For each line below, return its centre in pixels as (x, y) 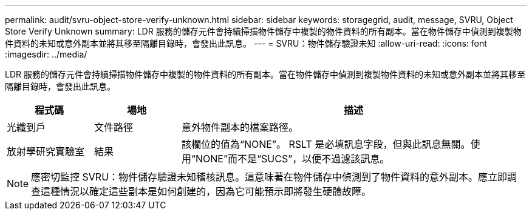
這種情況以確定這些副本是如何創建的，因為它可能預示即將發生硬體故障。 (206, 191)
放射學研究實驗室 (46, 151)
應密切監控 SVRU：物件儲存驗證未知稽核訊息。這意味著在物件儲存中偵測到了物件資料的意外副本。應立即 (269, 177)
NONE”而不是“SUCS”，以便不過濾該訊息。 (293, 159)
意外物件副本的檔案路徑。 (240, 127)
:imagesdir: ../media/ (46, 54)
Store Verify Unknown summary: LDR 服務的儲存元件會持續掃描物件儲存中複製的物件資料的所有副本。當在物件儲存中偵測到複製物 (263, 31)
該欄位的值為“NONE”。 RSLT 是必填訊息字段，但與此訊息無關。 (326, 144)
